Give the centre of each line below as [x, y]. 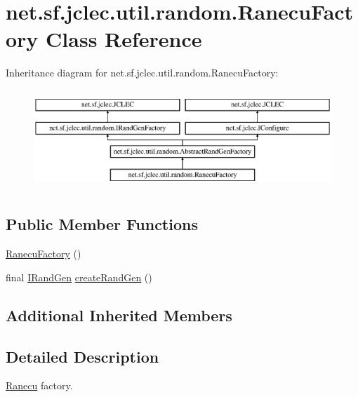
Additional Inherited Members [119, 315]
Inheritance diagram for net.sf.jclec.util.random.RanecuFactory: [142, 73]
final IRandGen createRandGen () [79, 277]
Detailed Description [82, 356]
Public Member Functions [102, 224]
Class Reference [124, 39]
